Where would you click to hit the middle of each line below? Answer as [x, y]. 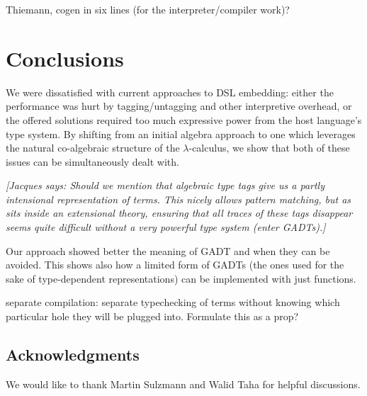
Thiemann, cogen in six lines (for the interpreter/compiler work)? [148, 9]
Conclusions [65, 58]
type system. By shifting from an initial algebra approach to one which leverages [181, 134]
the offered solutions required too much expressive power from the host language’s [184, 119]
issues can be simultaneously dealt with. [92, 161]
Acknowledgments [73, 355]
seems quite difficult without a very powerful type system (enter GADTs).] [166, 227]
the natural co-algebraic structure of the [93, 148]
